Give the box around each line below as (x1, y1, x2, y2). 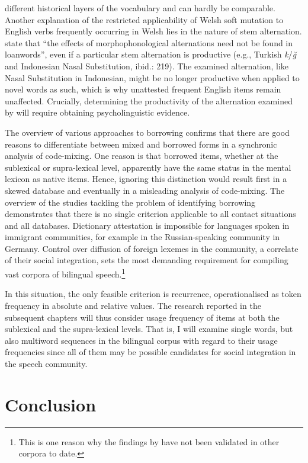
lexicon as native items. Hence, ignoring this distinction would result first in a (5, 173, 287, 185)
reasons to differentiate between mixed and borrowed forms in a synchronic (5, 138, 277, 150)
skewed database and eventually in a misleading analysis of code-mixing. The (5, 184, 285, 196)
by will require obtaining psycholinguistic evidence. (5, 106, 190, 119)
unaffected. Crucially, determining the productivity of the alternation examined (5, 94, 293, 107)
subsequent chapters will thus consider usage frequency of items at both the (5, 311, 280, 323)
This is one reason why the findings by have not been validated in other (18, 435, 280, 448)
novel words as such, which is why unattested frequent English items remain (5, 83, 281, 95)
